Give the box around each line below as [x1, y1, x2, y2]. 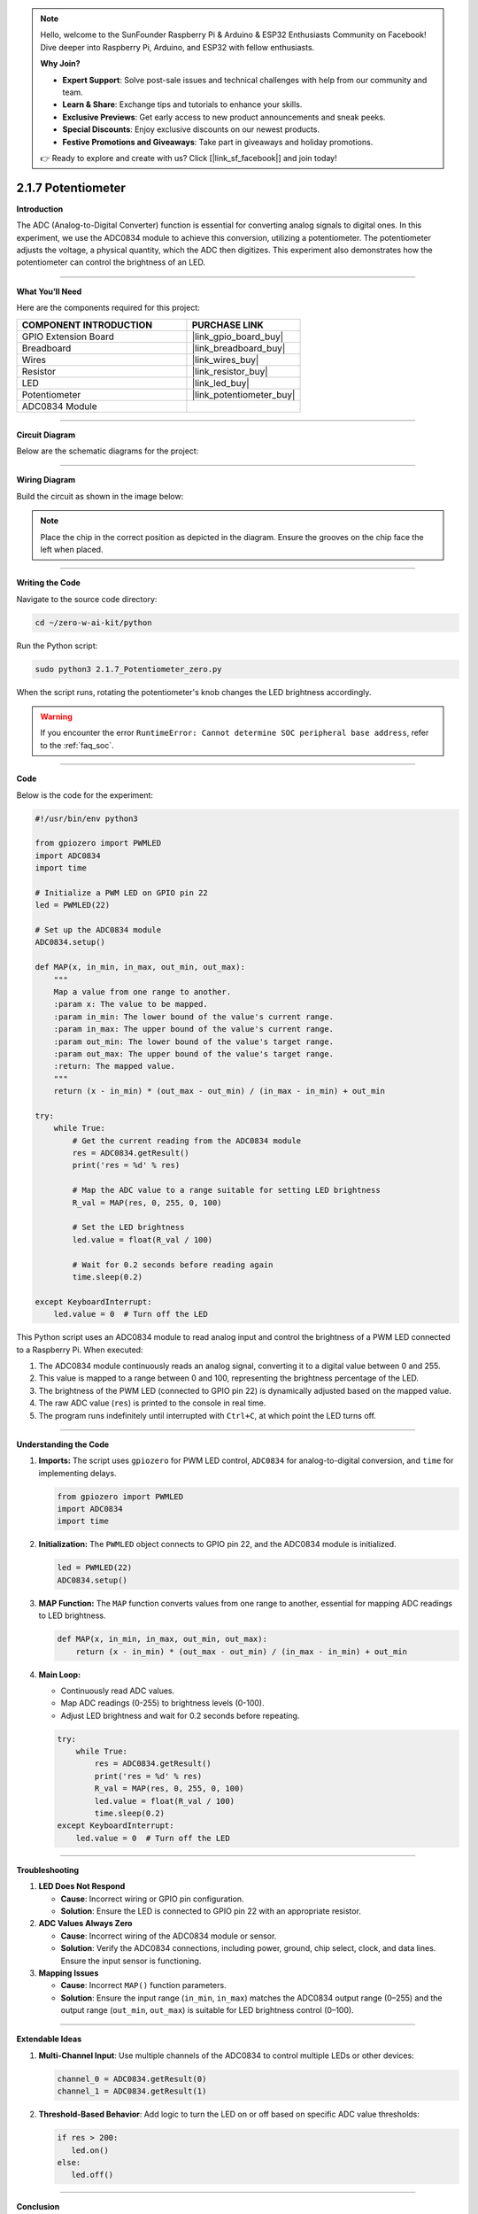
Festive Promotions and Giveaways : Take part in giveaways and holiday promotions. [62, 136, 374, 147]
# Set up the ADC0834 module [35, 925, 162, 935]
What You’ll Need [16, 286, 82, 297]
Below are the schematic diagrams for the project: [16, 445, 199, 456]
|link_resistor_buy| [191, 365, 269, 377]
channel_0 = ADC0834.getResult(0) [57, 2073, 207, 2084]
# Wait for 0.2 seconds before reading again [72, 1259, 274, 1270]
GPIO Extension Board [21, 330, 115, 343]
